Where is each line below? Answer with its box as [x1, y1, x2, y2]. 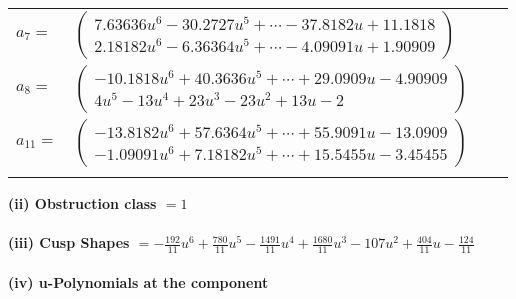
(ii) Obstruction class [8, 193, 157, 213]
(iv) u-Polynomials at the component [8, 271, 269, 292]
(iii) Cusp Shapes [8, 232, 130, 253]
